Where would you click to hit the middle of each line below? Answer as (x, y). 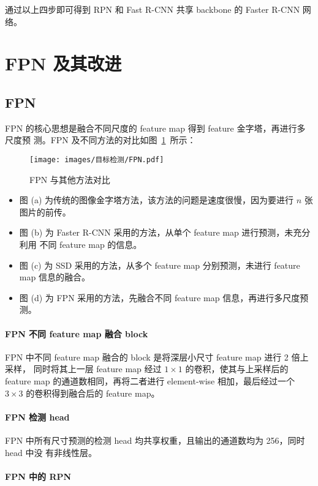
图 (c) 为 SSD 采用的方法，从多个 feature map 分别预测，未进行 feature (160, 265)
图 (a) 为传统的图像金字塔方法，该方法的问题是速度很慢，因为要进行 (157, 200)
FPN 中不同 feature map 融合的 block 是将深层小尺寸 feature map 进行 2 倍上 (157, 357)
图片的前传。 (45, 211)
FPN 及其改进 (63, 63)
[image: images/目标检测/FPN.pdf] (97, 159)
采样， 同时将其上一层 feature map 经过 (83, 369)
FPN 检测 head (37, 417)
